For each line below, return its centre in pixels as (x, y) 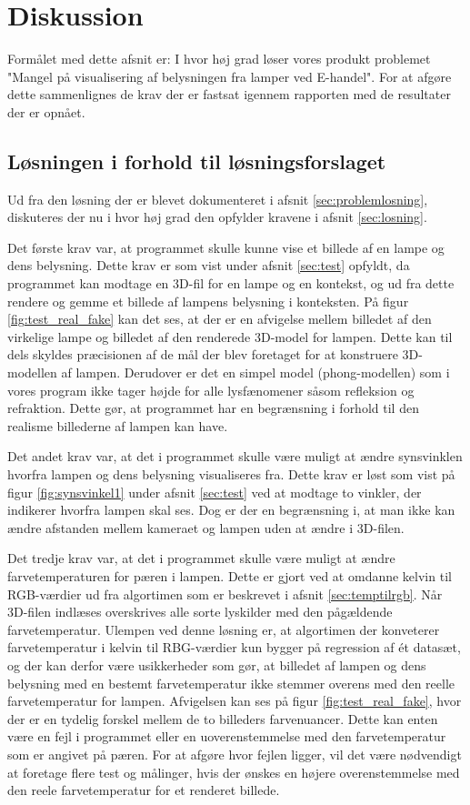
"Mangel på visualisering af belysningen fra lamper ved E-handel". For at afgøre (230, 76)
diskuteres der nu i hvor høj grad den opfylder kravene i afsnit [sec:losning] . (217, 217)
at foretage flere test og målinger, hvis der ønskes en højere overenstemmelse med (234, 772)
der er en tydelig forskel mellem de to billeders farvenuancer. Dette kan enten (223, 718)
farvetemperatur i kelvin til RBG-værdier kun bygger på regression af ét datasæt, (234, 647)
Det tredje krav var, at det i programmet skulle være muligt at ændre (201, 558)
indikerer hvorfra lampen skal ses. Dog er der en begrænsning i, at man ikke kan (231, 510)
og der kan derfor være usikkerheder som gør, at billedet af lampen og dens (217, 664)
